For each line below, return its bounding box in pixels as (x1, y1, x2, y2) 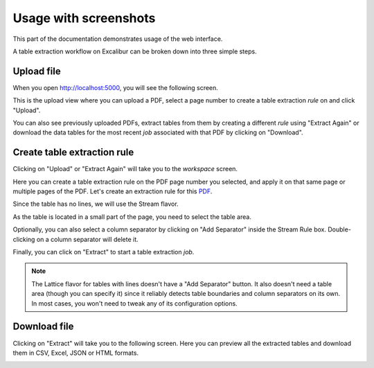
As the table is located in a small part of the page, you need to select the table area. (12, 212, 252, 221)
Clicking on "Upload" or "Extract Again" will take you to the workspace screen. (12, 165, 238, 173)
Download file (12, 321, 74, 333)
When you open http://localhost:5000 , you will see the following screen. (12, 83, 218, 91)
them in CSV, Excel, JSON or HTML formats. (12, 349, 139, 357)
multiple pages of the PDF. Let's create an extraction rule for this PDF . (12, 187, 213, 195)
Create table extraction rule (12, 146, 134, 159)
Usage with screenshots (12, 10, 156, 26)
